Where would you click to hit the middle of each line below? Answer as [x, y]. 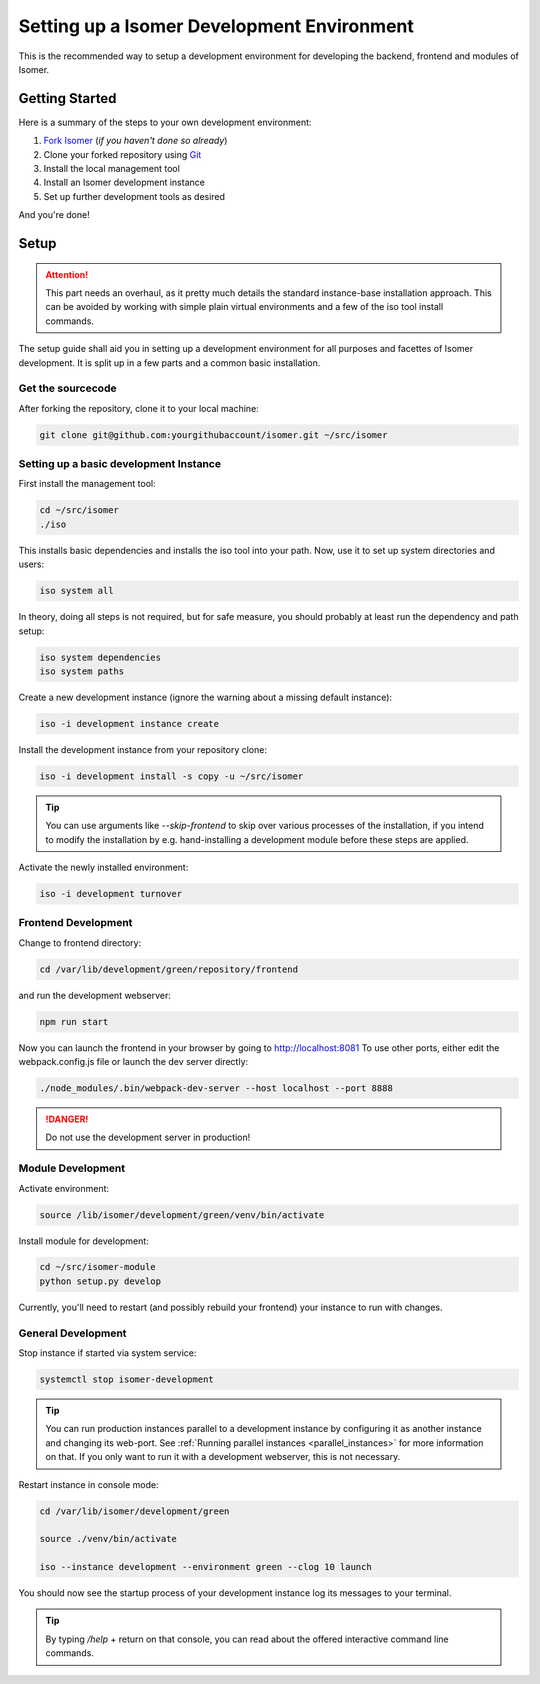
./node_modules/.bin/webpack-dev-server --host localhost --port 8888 [216, 1088]
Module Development [71, 1168]
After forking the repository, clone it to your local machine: [138, 408]
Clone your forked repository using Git [122, 154]
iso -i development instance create [129, 723]
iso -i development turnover [111, 893]
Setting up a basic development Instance [120, 464]
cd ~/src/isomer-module [98, 1267]
